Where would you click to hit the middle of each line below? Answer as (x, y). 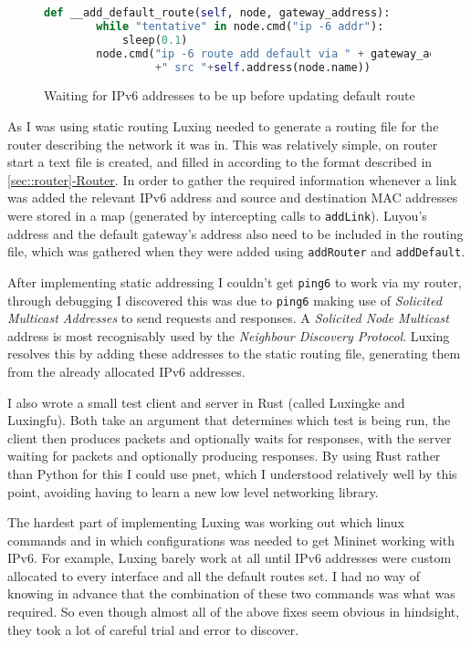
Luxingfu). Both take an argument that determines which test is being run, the (229, 420)
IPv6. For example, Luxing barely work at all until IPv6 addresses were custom (230, 558)
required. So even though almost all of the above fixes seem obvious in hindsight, (234, 612)
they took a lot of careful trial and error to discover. (153, 629)
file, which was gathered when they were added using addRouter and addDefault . (236, 251)
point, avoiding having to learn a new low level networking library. (193, 491)
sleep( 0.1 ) (155, 40)
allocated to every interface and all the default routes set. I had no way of (214, 575)
